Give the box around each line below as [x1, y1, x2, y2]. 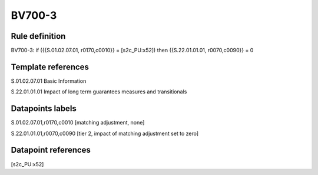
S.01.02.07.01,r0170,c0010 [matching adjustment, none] [11, 119, 145, 126]
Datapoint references [11, 145, 91, 155]
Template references [11, 62, 90, 72]
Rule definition [11, 31, 66, 41]
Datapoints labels [11, 103, 77, 114]
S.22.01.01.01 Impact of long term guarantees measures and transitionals [11, 88, 187, 95]
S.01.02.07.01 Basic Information [11, 77, 87, 85]
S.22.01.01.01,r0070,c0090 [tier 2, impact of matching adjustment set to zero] [11, 130, 199, 137]
